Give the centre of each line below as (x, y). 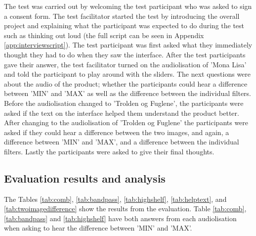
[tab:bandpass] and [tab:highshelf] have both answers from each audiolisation (120, 218)
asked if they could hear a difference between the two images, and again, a (117, 132)
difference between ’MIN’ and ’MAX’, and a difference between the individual (122, 142)
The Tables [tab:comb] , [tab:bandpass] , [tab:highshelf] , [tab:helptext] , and (115, 199)
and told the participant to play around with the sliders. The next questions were (128, 74)
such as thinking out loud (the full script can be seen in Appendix (104, 35)
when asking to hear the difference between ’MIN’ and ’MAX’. (98, 228)
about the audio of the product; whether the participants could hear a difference (126, 83)
